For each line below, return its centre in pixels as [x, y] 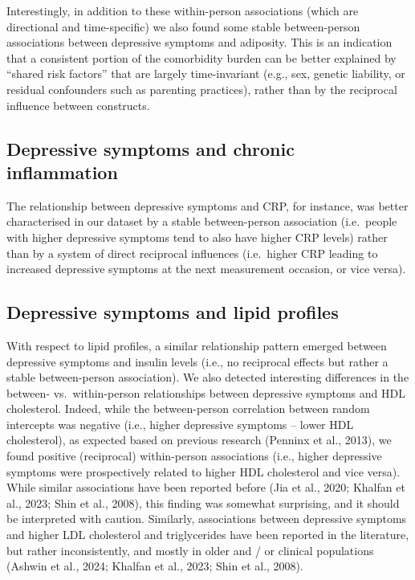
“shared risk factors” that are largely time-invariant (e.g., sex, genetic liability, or [206, 74]
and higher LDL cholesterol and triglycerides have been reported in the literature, [208, 535]
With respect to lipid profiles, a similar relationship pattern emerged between [197, 345]
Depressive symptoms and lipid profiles [173, 312]
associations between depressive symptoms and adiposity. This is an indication [199, 42]
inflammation [62, 172]
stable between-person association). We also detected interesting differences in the [208, 377]
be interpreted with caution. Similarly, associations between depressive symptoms [207, 519]
